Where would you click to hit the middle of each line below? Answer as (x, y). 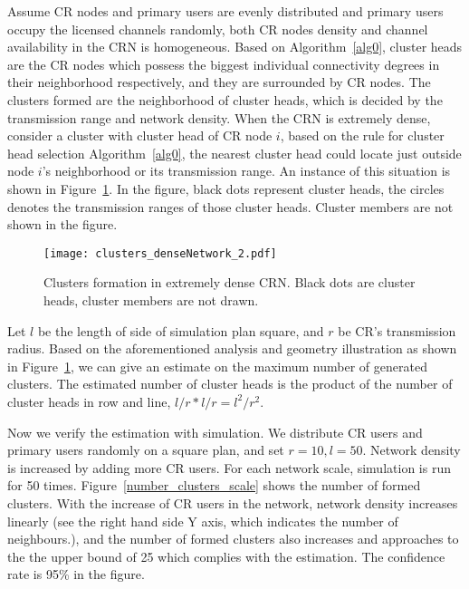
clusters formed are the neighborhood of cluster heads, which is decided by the (225, 99)
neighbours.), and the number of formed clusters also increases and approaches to (233, 539)
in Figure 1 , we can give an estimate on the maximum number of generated (217, 366)
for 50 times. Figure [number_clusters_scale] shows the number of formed (214, 485)
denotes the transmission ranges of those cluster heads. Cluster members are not (230, 206)
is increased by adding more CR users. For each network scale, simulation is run (229, 467)
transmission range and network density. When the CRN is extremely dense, (219, 117)
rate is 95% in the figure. (76, 574)
